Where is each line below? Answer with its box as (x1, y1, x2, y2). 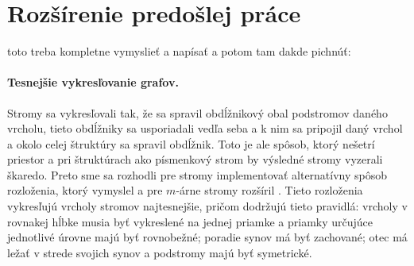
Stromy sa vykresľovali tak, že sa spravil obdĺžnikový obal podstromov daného (7, 104, 388, 121)
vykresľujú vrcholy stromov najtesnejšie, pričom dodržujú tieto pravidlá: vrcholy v (7, 198, 408, 214)
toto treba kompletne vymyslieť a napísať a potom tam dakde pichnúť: (7, 43, 351, 60)
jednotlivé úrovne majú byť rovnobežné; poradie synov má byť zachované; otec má (7, 229, 408, 245)
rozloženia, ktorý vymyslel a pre (7, 182, 163, 199)
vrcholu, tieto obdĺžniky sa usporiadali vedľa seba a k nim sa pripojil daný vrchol (7, 120, 403, 137)
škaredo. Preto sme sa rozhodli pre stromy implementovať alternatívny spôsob (7, 166, 388, 183)
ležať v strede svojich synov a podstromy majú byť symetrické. (7, 244, 312, 260)
